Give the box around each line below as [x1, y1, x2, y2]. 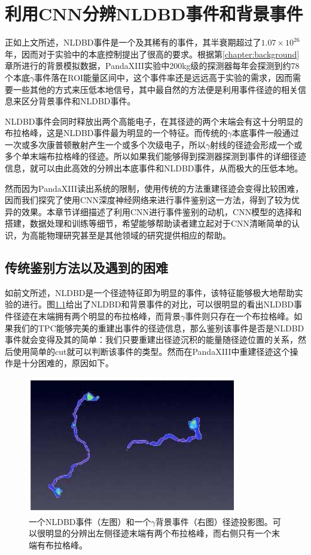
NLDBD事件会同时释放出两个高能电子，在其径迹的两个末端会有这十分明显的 [5, 114, 303, 127]
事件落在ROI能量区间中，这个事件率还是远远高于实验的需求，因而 [34, 71, 293, 83]
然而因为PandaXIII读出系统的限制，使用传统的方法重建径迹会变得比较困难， [5, 182, 304, 194]
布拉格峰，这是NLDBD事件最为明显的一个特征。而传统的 [5, 126, 228, 139]
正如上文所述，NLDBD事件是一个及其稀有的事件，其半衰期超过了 [5, 36, 261, 49]
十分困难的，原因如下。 [21, 357, 114, 369]
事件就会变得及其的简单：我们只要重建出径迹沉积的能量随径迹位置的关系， [5, 333, 298, 346]
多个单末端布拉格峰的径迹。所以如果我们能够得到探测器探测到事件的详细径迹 [5, 150, 306, 162]
